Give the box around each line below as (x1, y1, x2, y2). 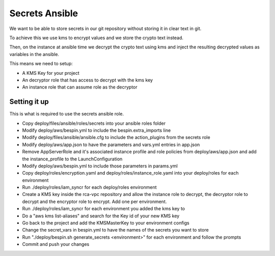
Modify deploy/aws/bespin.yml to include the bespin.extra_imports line (22, 127, 171, 133)
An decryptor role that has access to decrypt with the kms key (22, 77, 153, 83)
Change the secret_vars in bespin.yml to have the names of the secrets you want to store (22, 227, 209, 233)
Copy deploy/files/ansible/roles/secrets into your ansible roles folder (22, 120, 166, 126)
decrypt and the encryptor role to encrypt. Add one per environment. (22, 198, 167, 205)
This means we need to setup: (9, 61, 73, 67)
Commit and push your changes (22, 241, 90, 247)
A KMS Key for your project (22, 70, 80, 76)
